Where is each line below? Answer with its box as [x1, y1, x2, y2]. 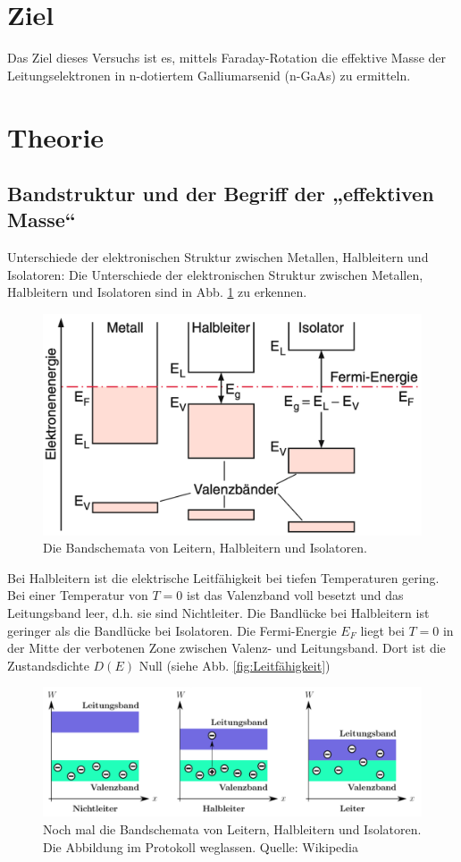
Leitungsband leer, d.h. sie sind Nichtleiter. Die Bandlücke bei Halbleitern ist [7, 604, 430, 622]
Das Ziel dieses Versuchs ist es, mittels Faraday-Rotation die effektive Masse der [7, 48, 446, 67]
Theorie [7, 118, 105, 155]
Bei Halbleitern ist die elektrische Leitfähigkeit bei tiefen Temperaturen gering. [7, 568, 440, 587]
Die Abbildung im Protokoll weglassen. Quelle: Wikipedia [43, 837, 358, 856]
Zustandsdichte [7, 655, 89, 674]
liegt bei [360, 621, 405, 639]
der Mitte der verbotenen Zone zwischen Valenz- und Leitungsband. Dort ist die [7, 638, 446, 657]
